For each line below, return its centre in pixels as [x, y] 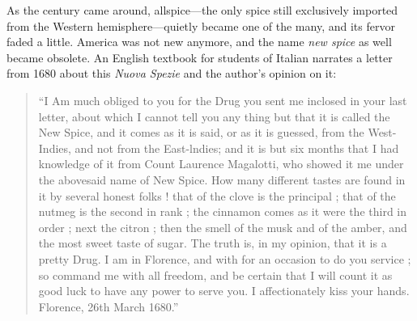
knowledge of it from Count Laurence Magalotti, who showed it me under [221, 164]
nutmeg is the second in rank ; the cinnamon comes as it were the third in [223, 211]
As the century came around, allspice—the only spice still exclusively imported [202, 10]
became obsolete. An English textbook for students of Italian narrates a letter [200, 57]
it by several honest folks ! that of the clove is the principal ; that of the [217, 195]
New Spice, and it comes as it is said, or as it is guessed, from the [201, 132]
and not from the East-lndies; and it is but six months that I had [237, 148]
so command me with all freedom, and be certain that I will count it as [215, 275]
